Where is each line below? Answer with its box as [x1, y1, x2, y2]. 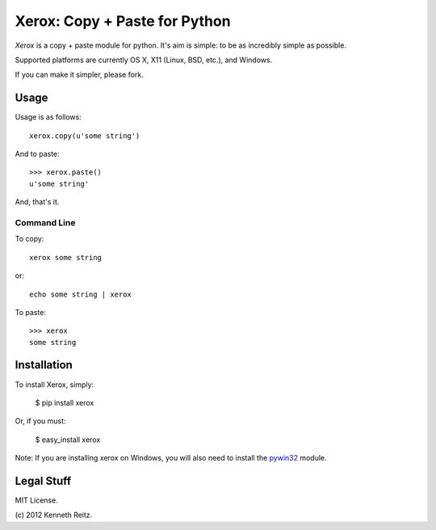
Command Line [15, 217, 76, 228]
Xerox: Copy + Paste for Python [15, 12, 231, 30]
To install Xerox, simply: [15, 380, 94, 389]
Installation [15, 358, 73, 372]
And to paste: [15, 149, 60, 159]
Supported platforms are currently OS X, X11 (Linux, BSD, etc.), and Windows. [15, 55, 273, 65]
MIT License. [15, 495, 58, 505]
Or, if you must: [15, 416, 66, 426]
